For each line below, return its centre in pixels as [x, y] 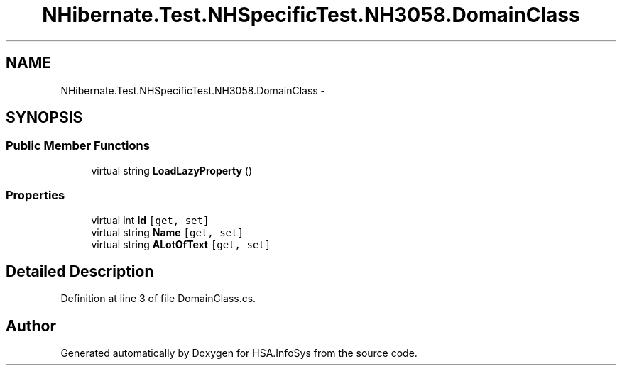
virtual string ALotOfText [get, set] [181, 244]
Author [31, 326]
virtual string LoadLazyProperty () [172, 170]
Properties [36, 195]
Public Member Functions [78, 146]
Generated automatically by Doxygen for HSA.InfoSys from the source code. [239, 353]
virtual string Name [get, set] [167, 232]
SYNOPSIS [44, 118]
